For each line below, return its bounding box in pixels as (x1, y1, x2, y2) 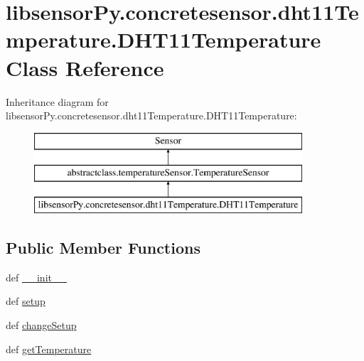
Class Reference (6, 53, 164, 82)
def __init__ (6, 269, 67, 284)
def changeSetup (6, 318, 77, 333)
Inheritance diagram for (6, 94, 109, 109)
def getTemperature (6, 341, 92, 356)
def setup (6, 293, 45, 308)
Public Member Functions (6, 237, 200, 259)
